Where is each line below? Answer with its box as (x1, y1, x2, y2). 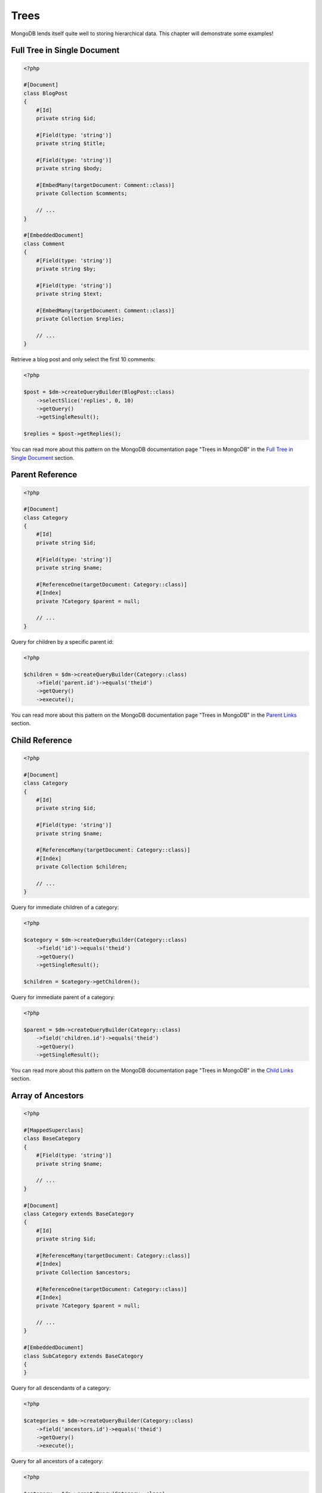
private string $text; (36, 290, 103, 297)
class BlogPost (23, 90, 68, 97)
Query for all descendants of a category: (11, 1384, 111, 1391)
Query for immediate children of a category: (11, 904, 119, 911)
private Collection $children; (36, 864, 128, 870)
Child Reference (11, 735, 73, 745)
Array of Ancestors (11, 1090, 84, 1101)
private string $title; (36, 140, 106, 147)
